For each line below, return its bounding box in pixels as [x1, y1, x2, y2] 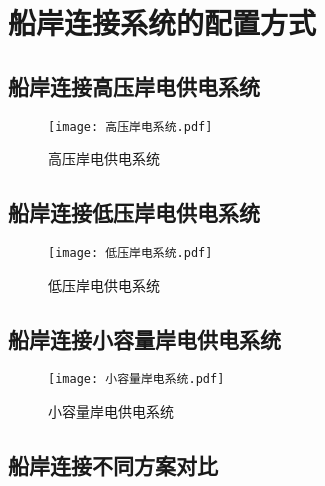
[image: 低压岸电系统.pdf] [48, 246, 213, 261]
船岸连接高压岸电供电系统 [8, 70, 260, 101]
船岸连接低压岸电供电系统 [8, 197, 260, 228]
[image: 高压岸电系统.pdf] [48, 119, 213, 134]
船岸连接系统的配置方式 [8, 2, 317, 43]
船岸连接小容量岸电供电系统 [8, 323, 281, 354]
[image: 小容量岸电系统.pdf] [48, 372, 225, 387]
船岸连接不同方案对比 [8, 450, 218, 481]
